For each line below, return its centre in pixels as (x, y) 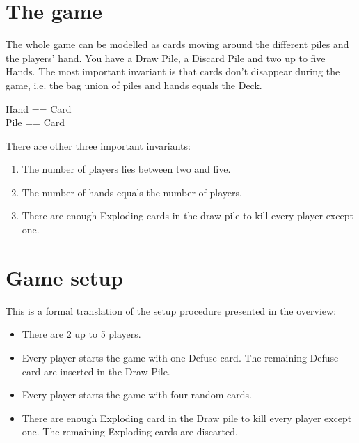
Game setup (65, 277)
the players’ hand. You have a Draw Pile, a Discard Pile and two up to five (166, 57)
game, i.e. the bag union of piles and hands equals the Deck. (134, 85)
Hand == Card (39, 108)
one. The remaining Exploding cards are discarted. (130, 432)
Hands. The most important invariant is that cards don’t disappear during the (173, 71)
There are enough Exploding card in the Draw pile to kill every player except (187, 418)
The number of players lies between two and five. (126, 169)
